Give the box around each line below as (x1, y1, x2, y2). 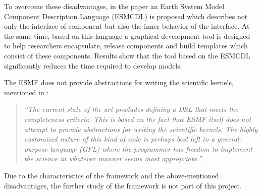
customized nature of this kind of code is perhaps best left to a (24, 134, 215, 144)
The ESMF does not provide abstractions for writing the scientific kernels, (4, 77, 234, 88)
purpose (24, 143, 48, 154)
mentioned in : (4, 87, 49, 97)
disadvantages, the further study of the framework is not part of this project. (4, 180, 242, 190)
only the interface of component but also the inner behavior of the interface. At (4, 21, 250, 31)
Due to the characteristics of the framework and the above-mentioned (4, 170, 219, 180)
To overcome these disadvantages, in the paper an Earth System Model (4, 1, 225, 11)
